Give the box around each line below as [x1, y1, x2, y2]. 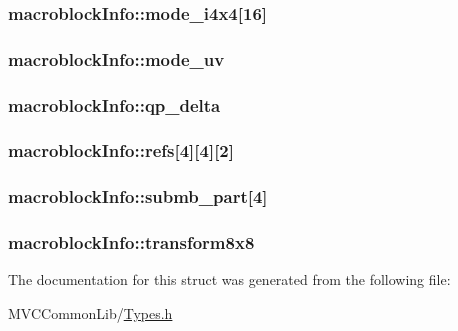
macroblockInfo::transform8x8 [8, 230, 255, 255]
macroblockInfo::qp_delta [8, 92, 221, 117]
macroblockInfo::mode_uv [8, 46, 225, 71]
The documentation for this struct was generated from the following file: [8, 269, 451, 290]
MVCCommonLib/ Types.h [8, 303, 173, 324]
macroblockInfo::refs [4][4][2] [8, 138, 234, 163]
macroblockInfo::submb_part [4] [8, 184, 268, 209]
